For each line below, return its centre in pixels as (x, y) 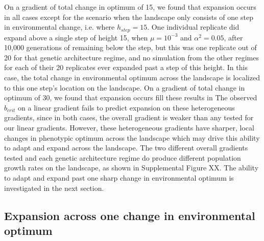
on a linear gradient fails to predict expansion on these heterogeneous (126, 107)
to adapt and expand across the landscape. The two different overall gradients (126, 148)
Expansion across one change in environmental (130, 215)
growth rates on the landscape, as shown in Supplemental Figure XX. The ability (131, 168)
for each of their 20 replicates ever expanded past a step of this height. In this (126, 67)
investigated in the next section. (54, 188)
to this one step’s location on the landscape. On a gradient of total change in (125, 87)
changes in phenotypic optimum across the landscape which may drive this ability (132, 137)
